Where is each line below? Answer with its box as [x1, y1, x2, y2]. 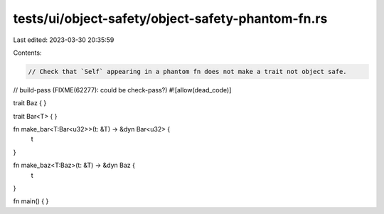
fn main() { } [13, 197, 49, 205]
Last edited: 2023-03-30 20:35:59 [13, 36, 114, 44]
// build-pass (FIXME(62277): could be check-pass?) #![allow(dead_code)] [13, 85, 232, 94]
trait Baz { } [13, 99, 47, 107]
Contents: [13, 48, 42, 57]
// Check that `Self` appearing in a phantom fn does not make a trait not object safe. [28, 68, 348, 75]
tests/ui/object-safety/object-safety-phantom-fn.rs [13, 11, 328, 26]
